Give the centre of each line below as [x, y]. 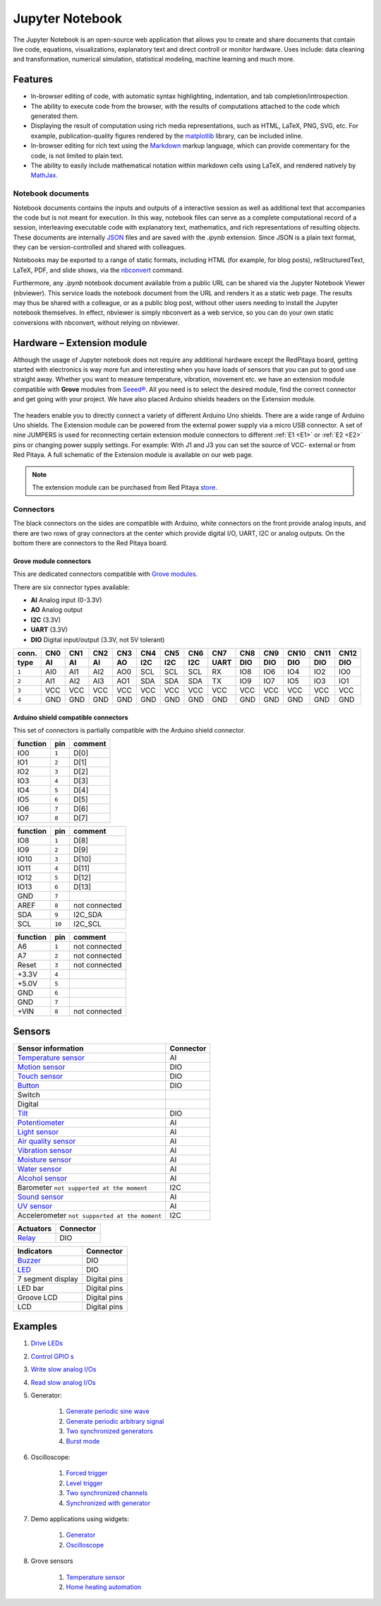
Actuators [35, 1228]
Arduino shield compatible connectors [71, 717]
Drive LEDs [47, 1343]
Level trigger [84, 1483]
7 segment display [48, 1279]
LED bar [31, 1288]
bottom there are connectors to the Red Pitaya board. [91, 543]
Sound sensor [41, 1196]
